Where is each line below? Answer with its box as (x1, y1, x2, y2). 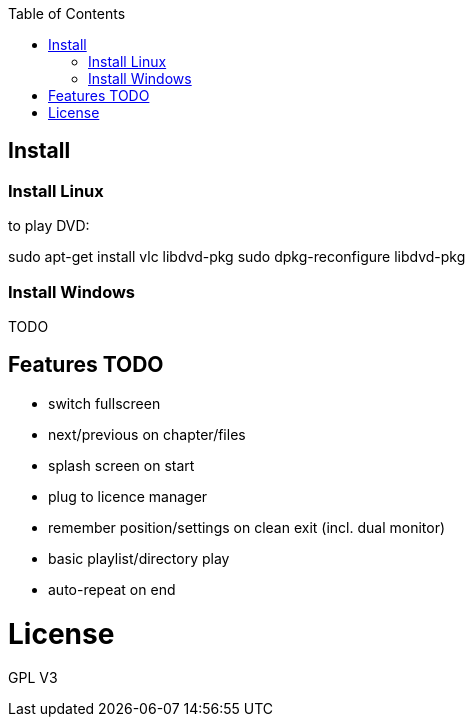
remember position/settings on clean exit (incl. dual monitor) (48, 518, 446, 536)
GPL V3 (8, 669, 58, 687)
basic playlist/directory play (48, 549, 230, 567)
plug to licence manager (48, 487, 208, 505)
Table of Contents (8, 5, 126, 22)
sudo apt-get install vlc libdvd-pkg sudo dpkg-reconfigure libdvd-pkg (8, 248, 466, 266)
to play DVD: (8, 217, 90, 235)
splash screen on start (48, 456, 195, 474)
